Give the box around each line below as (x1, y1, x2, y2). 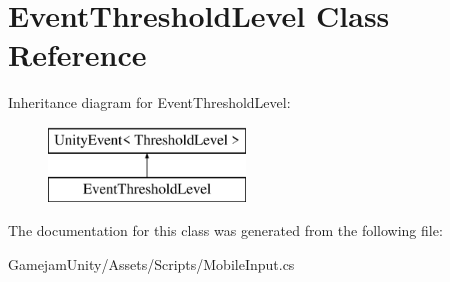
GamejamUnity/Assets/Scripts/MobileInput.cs (8, 253, 295, 274)
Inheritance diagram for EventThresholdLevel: (8, 92, 291, 113)
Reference (8, 34, 147, 75)
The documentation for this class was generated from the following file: (8, 220, 443, 241)
